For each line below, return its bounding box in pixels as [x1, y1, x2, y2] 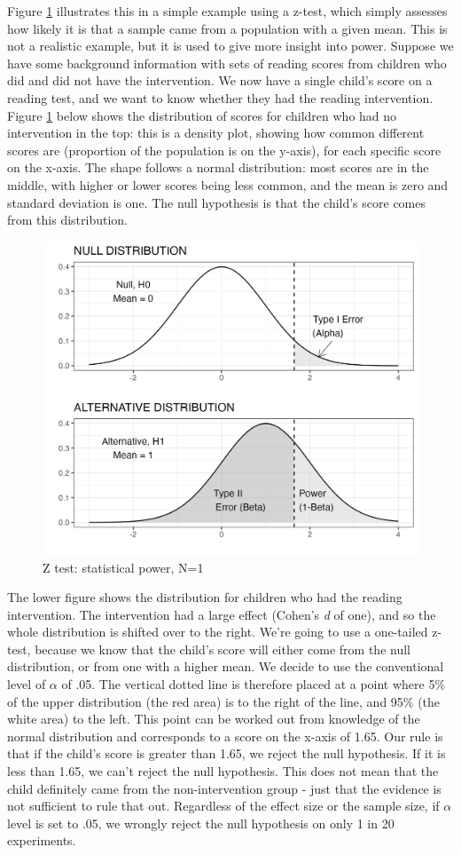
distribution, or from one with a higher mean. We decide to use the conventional [7, 657, 444, 676]
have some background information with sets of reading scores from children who [7, 53, 447, 72]
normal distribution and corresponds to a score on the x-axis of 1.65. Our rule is [7, 726, 443, 745]
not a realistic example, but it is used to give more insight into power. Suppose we [7, 36, 454, 55]
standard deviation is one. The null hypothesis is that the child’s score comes [7, 193, 426, 211]
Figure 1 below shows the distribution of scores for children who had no [7, 106, 397, 124]
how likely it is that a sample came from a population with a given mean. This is [7, 19, 448, 37]
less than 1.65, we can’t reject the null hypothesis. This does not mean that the [7, 762, 439, 780]
